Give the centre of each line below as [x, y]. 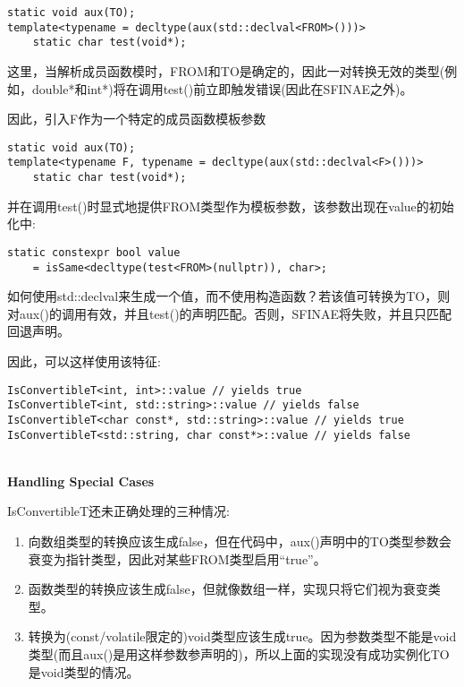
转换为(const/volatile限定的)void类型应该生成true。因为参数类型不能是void [242, 636]
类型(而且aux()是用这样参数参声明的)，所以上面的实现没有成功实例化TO [239, 653]
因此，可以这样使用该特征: [84, 361]
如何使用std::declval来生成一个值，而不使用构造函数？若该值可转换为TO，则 [229, 296]
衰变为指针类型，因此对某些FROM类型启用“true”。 [177, 558]
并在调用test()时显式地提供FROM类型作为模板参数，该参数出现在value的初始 [231, 206]
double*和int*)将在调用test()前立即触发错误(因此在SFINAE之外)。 [222, 88]
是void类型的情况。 [84, 671]
